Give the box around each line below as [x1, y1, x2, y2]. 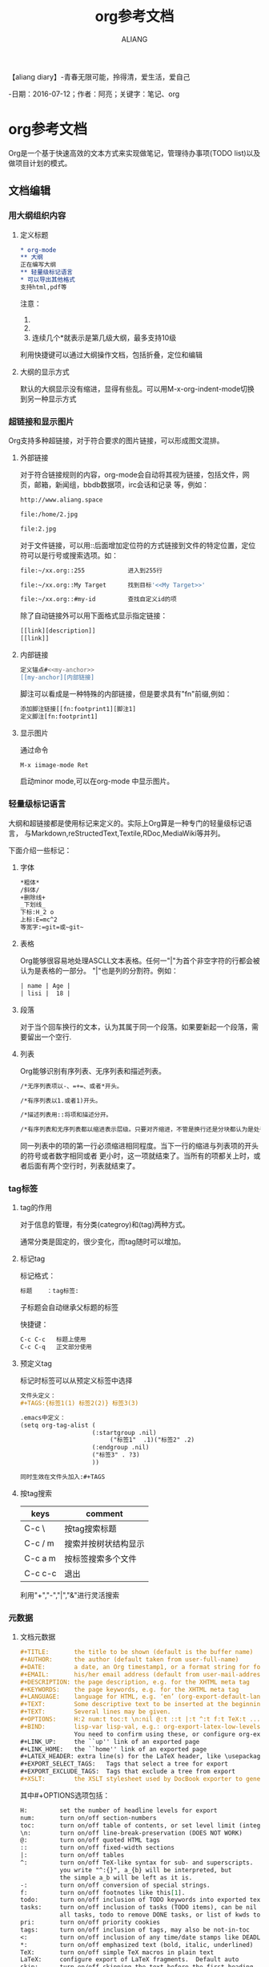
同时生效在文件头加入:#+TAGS [19, 1473, 106, 1481]
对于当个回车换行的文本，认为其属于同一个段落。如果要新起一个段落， [19, 1022, 252, 1031]
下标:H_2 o [19, 908, 54, 916]
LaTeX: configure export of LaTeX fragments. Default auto [19, 1956, 239, 1964]
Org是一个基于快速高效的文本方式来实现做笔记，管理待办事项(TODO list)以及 [8, 148, 261, 157]
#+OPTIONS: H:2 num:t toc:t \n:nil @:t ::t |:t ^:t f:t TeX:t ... [19, 1715, 261, 1723]
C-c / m [23, 1538, 54, 1549]
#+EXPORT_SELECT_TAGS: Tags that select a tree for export [19, 1760, 229, 1768]
